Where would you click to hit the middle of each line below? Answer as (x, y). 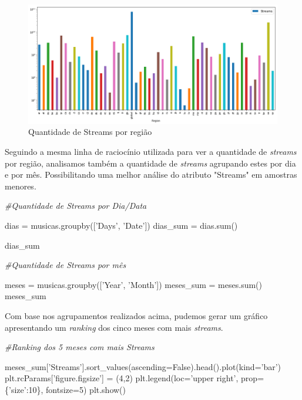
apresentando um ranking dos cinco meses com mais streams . (114, 327)
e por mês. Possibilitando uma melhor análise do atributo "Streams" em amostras (151, 174)
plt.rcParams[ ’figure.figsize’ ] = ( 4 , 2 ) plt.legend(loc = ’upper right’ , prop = (135, 378)
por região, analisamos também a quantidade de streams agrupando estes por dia (150, 163)
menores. (21, 186)
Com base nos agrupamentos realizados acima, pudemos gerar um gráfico (136, 316)
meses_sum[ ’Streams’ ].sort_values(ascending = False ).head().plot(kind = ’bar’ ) (143, 366)
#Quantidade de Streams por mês (66, 265)
